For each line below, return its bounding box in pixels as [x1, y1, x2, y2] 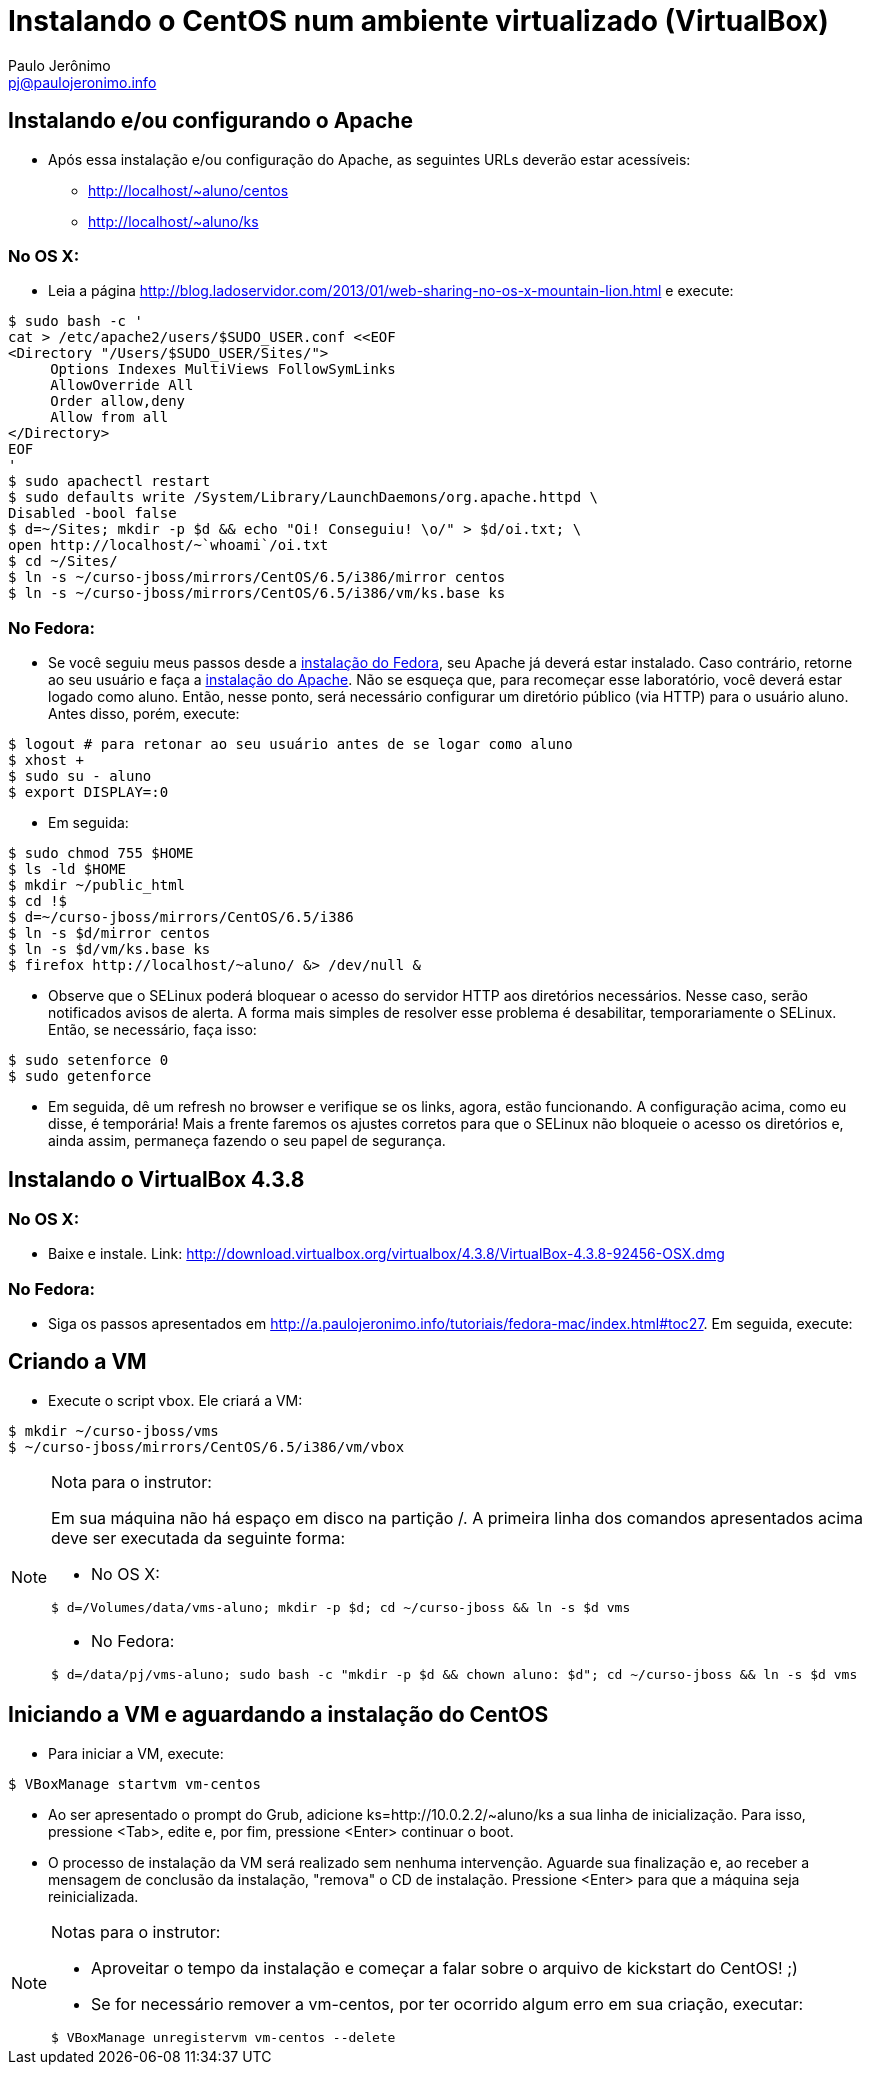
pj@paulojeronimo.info [8, 73, 157, 91]
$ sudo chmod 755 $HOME [8, 845, 194, 862]
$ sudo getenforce [8, 1068, 152, 1085]
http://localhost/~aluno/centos [88, 181, 289, 199]
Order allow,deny [50, 393, 186, 410]
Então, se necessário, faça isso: [48, 1021, 257, 1039]
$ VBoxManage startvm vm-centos [8, 1775, 261, 1792]
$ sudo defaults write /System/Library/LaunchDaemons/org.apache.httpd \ [8, 489, 599, 506]
